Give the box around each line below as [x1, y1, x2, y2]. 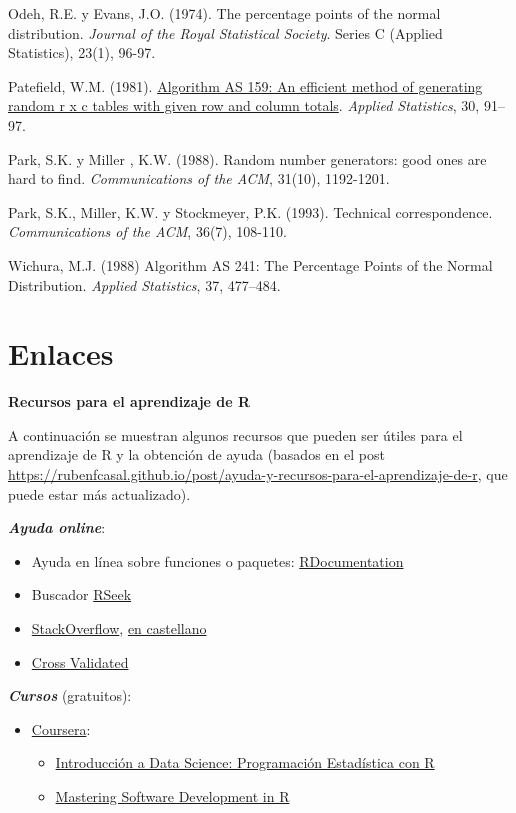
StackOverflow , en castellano [31, 618, 207, 638]
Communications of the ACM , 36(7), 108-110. [8, 221, 287, 242]
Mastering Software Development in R [55, 785, 290, 806]
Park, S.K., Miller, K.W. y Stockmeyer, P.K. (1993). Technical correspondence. [8, 201, 493, 222]
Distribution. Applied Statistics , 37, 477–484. [8, 274, 281, 295]
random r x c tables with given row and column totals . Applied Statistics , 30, [8, 95, 480, 116]
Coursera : [31, 718, 91, 739]
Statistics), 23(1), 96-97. [8, 42, 156, 63]
